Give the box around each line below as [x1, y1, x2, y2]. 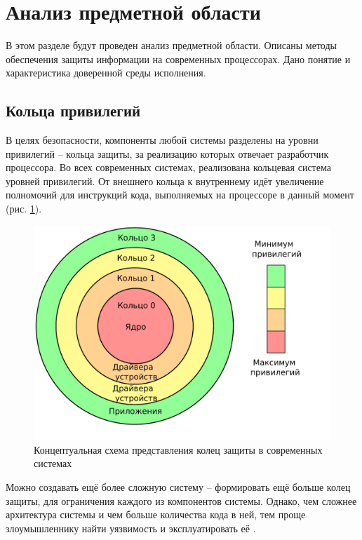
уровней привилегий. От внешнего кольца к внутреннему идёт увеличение [6, 173, 324, 188]
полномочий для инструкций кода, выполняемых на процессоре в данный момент [6, 187, 354, 202]
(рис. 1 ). [6, 201, 42, 216]
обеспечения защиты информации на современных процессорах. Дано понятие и [6, 51, 351, 66]
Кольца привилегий [6, 100, 141, 121]
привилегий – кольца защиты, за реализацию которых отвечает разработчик [6, 146, 329, 161]
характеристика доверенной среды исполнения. [6, 65, 206, 80]
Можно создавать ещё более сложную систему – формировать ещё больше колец [6, 480, 351, 494]
